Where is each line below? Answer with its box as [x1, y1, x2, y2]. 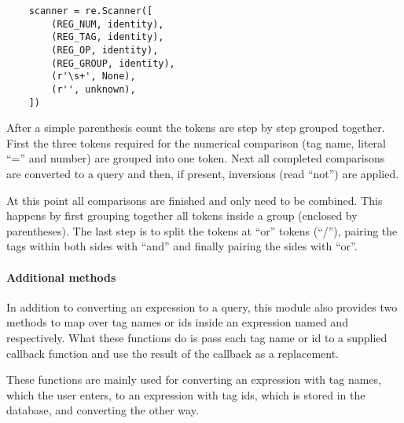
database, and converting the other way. [6, 402, 199, 418]
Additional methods [6, 268, 116, 285]
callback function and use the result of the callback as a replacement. [6, 345, 340, 361]
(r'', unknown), [51, 83, 136, 95]
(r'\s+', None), [51, 71, 136, 82]
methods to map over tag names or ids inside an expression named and [6, 314, 348, 330]
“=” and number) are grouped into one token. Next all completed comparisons [6, 150, 385, 166]
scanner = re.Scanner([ [28, 5, 153, 16]
